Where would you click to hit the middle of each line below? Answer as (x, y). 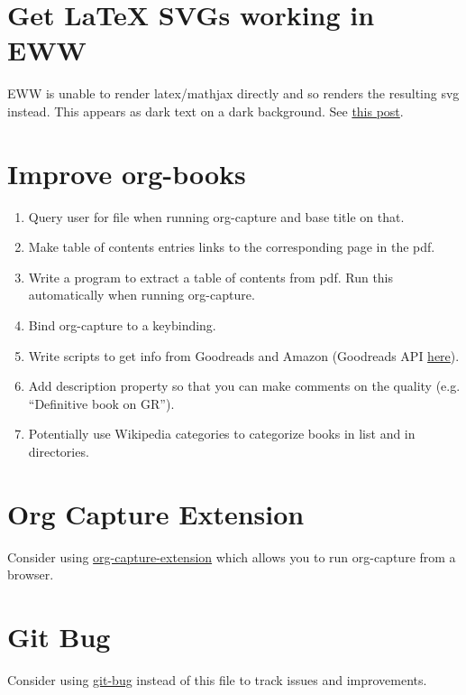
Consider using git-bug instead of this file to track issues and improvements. (217, 680)
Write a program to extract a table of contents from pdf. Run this (211, 277)
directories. (59, 451)
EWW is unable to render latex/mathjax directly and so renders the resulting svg (233, 93)
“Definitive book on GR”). (101, 403)
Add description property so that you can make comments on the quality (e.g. (244, 386)
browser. (31, 575)
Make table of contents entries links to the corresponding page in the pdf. (232, 247)
